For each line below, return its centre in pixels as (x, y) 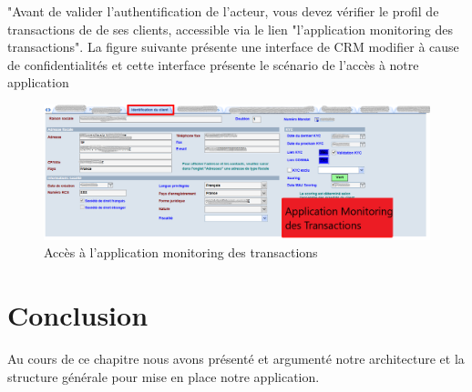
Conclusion (78, 314)
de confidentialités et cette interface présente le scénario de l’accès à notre (213, 64)
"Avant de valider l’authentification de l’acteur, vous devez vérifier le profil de (223, 11)
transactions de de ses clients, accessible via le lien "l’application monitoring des (230, 29)
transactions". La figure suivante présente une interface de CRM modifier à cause (233, 47)
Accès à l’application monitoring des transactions (181, 252)
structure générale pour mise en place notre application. (164, 376)
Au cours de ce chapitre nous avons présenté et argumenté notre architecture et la (236, 358)
